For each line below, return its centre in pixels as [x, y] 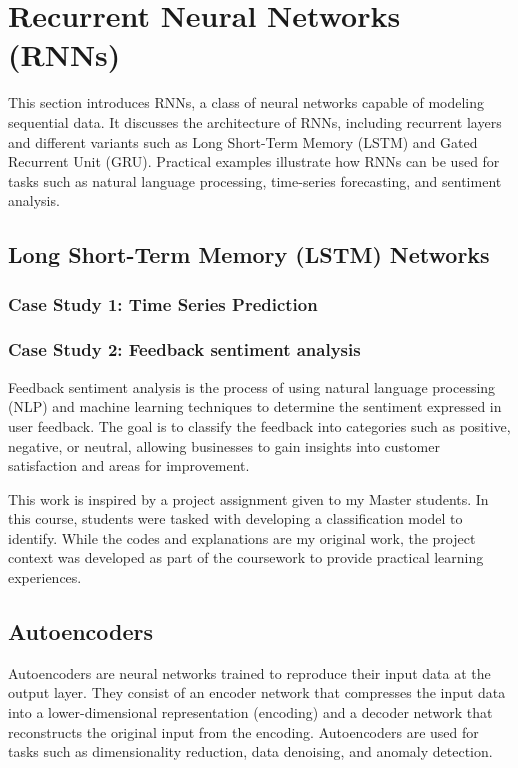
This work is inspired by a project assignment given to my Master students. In [248, 498]
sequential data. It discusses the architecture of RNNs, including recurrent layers [255, 121]
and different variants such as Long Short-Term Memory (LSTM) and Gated [243, 141]
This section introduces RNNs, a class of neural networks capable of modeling [246, 102]
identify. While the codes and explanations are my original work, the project [242, 537]
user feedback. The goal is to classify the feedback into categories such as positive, [259, 425]
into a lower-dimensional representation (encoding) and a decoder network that [250, 712]
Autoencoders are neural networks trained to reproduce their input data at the [249, 672]
